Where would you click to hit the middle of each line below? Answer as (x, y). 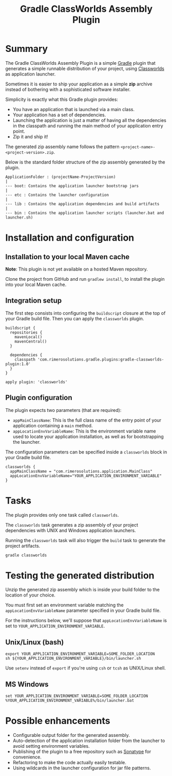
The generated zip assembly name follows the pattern (62, 147)
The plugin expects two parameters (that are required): (63, 410)
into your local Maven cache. (36, 284)
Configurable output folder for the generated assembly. (71, 735)
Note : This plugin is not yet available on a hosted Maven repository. (77, 269)
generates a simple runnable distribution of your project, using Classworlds (85, 68)
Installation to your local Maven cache (68, 257)
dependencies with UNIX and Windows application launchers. (71, 530)
